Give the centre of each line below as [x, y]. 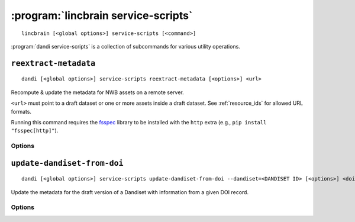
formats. [21, 111]
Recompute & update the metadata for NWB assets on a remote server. [97, 92]
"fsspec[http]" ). [35, 131]
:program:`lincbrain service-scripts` [102, 15]
